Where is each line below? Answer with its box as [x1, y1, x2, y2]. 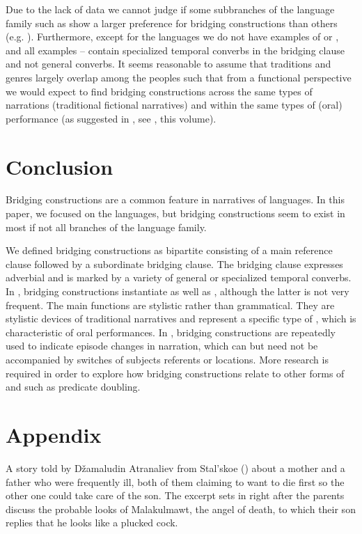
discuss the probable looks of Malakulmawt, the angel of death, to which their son [6, 501, 356, 516]
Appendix [6, 420, 102, 448]
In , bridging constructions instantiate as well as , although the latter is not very [6, 284, 349, 299]
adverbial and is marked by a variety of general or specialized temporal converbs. [6, 270, 352, 285]
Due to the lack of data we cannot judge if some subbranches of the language [6, 2, 335, 16]
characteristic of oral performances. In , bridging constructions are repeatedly [6, 324, 336, 339]
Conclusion [6, 152, 113, 180]
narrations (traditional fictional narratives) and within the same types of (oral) [6, 97, 343, 112]
